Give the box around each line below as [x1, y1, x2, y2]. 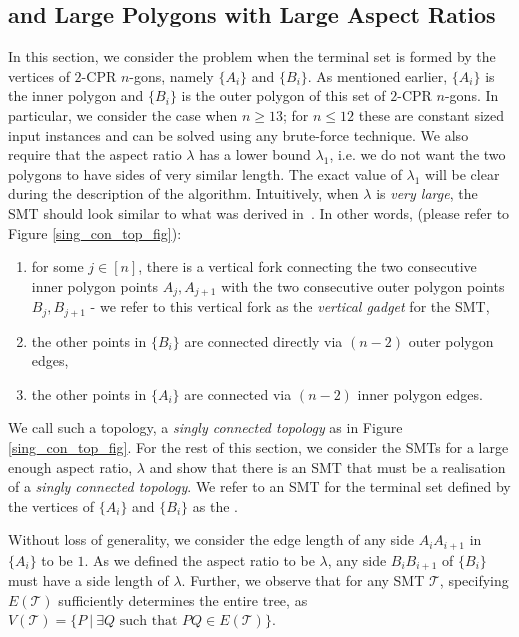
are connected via [184, 383, 292, 404]
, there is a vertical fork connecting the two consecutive [138, 256, 477, 277]
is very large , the [376, 183, 478, 204]
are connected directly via [184, 330, 343, 351]
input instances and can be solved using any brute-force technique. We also [8, 124, 469, 145]
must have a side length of [8, 570, 169, 591]
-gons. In [444, 85, 499, 106]
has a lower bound [199, 144, 311, 165]
